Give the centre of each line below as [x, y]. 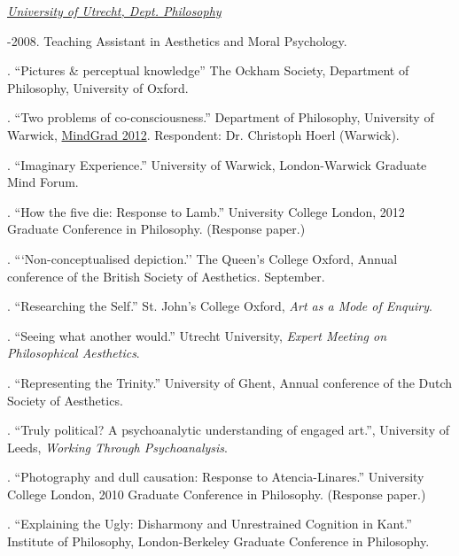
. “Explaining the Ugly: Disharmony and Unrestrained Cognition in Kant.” [210, 524]
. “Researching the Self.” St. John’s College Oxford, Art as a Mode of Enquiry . [220, 306]
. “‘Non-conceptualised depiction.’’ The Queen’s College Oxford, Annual [202, 258]
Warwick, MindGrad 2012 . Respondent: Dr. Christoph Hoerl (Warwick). [203, 134]
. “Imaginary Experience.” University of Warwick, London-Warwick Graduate [217, 164]
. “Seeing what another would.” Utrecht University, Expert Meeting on [197, 335]
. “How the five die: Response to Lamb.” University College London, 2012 [206, 211]
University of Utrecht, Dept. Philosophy [114, 11]
